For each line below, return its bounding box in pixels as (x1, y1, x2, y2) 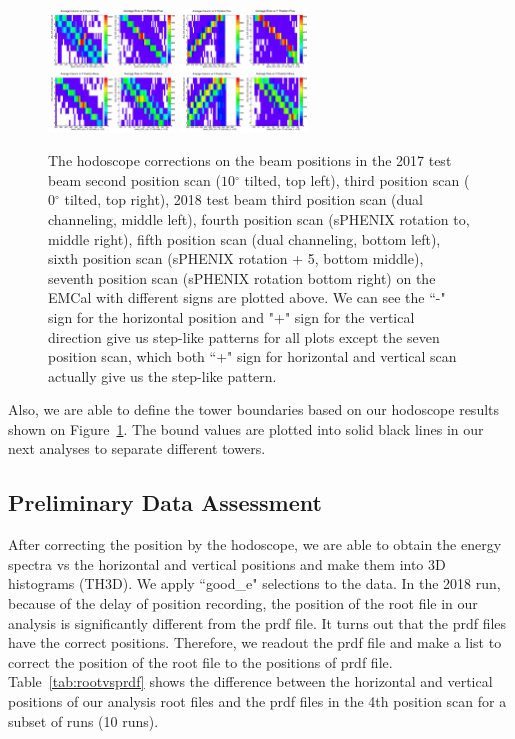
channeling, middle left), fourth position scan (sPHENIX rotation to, (48, 208, 470, 229)
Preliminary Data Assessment (8, 487, 322, 518)
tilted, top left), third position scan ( (244, 169, 470, 190)
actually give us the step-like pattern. (48, 365, 277, 386)
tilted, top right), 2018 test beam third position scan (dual (64, 189, 424, 210)
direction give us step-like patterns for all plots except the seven (48, 326, 440, 347)
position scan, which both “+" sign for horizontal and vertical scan (48, 346, 457, 367)
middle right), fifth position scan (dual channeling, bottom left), (48, 228, 441, 249)
